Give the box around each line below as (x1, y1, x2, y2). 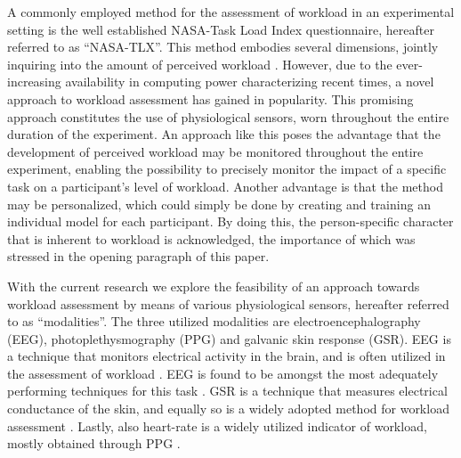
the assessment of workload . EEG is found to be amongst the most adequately (7, 364, 439, 382)
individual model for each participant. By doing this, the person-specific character (7, 212, 454, 231)
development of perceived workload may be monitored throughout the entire (7, 142, 424, 160)
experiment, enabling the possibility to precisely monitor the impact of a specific (7, 159, 447, 178)
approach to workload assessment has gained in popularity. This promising (7, 89, 414, 108)
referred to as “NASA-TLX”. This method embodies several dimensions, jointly (7, 37, 439, 56)
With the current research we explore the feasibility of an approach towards (7, 276, 420, 295)
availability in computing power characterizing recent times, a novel (65, 72, 434, 91)
